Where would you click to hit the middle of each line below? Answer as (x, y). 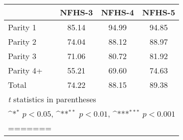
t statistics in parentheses (52, 99)
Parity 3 (22, 56)
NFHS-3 (77, 12)
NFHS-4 (117, 12)
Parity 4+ (25, 70)
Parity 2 (22, 41)
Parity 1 (22, 27)
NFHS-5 (159, 12)
